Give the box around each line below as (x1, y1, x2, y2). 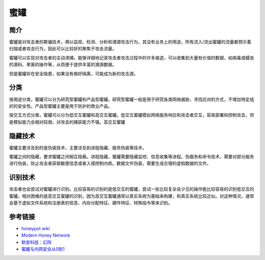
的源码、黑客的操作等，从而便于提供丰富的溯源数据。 (9, 62, 117, 68)
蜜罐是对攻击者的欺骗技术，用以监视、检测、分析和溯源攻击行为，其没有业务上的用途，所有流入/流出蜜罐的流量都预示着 (9, 39, 252, 45)
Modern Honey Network (21, 233, 71, 238)
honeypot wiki (21, 225, 50, 231)
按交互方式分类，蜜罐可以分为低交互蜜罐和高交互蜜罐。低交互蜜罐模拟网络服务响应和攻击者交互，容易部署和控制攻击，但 (9, 112, 254, 118)
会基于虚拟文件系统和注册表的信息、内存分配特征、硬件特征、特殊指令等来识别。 (9, 200, 173, 206)
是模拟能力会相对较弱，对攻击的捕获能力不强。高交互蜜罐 (9, 119, 125, 125)
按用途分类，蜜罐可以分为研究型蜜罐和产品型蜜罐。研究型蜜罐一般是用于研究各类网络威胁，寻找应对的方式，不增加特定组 (9, 96, 254, 102)
